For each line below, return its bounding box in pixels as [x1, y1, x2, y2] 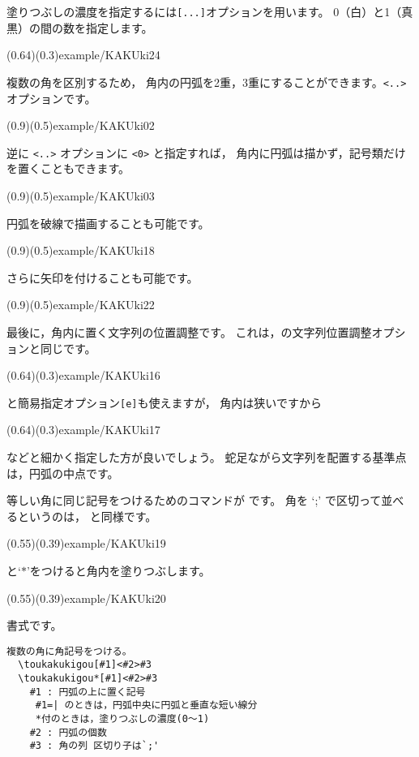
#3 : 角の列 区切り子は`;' [29, 740, 160, 752]
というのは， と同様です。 [17, 507, 157, 524]
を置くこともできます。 [6, 160, 130, 177]
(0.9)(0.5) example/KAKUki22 [6, 296, 155, 313]
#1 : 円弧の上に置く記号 [29, 686, 146, 698]
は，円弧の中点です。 [6, 464, 119, 481]
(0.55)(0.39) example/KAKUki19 [6, 535, 166, 552]
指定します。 [85, 19, 153, 36]
